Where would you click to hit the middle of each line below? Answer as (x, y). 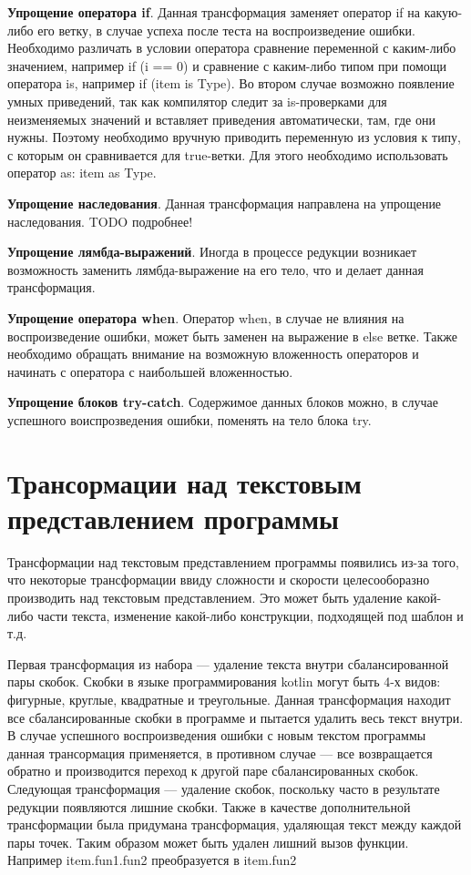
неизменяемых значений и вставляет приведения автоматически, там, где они (221, 119)
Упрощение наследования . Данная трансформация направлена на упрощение (225, 203)
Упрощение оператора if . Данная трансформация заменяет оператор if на (214, 12)
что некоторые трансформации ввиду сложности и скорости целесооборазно (219, 580)
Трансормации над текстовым (184, 482)
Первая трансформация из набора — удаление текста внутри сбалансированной (228, 663)
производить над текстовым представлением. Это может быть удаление (205, 597)
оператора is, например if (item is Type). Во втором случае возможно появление (231, 83)
